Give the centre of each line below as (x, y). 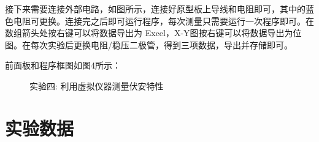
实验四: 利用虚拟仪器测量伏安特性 (97, 85)
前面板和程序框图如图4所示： (63, 65)
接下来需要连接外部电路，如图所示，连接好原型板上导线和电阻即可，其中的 (155, 9)
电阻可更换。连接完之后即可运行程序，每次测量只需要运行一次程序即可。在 (163, 21)
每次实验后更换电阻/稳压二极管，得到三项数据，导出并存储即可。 (161, 44)
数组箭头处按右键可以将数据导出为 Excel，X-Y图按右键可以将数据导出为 (149, 33)
